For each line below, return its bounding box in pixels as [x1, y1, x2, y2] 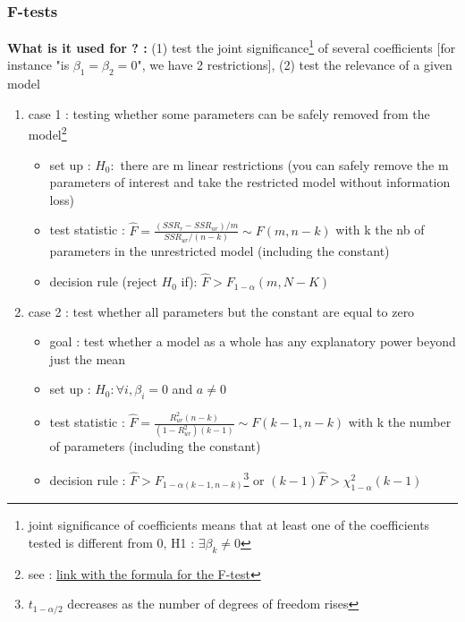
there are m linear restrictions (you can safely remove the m [120, 155, 449, 174]
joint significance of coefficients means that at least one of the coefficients [28, 515, 430, 534]
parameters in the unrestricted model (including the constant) [49, 242, 390, 260]
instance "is [7, 55, 70, 74]
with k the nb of [335, 220, 425, 239]
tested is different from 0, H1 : [28, 533, 195, 551]
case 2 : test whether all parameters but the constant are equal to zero [28, 302, 415, 320]
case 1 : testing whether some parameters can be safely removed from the [28, 104, 430, 123]
